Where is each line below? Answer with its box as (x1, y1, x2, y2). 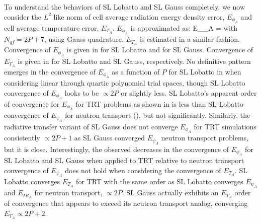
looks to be (64, 87, 99, 98)
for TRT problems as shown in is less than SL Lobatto (75, 98, 243, 109)
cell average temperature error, (4, 23, 99, 33)
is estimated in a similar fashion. (139, 34, 240, 44)
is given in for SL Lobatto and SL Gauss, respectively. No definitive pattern (18, 55, 251, 66)
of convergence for (4, 98, 60, 109)
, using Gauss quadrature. (44, 34, 124, 44)
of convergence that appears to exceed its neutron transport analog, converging (4, 198, 248, 208)
